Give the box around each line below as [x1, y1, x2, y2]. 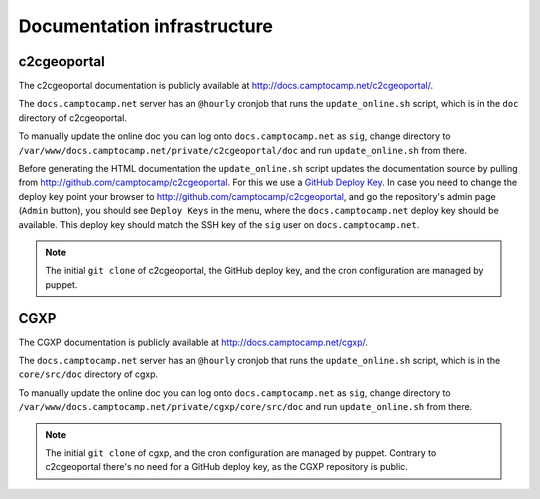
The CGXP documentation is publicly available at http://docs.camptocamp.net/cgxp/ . [18, 336, 369, 348]
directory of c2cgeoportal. [18, 111, 127, 124]
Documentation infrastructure [18, 15, 274, 37]
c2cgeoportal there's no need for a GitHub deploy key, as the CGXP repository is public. [45, 461, 409, 473]
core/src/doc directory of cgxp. [18, 368, 159, 380]
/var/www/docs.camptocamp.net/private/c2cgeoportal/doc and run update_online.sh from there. [18, 144, 467, 156]
